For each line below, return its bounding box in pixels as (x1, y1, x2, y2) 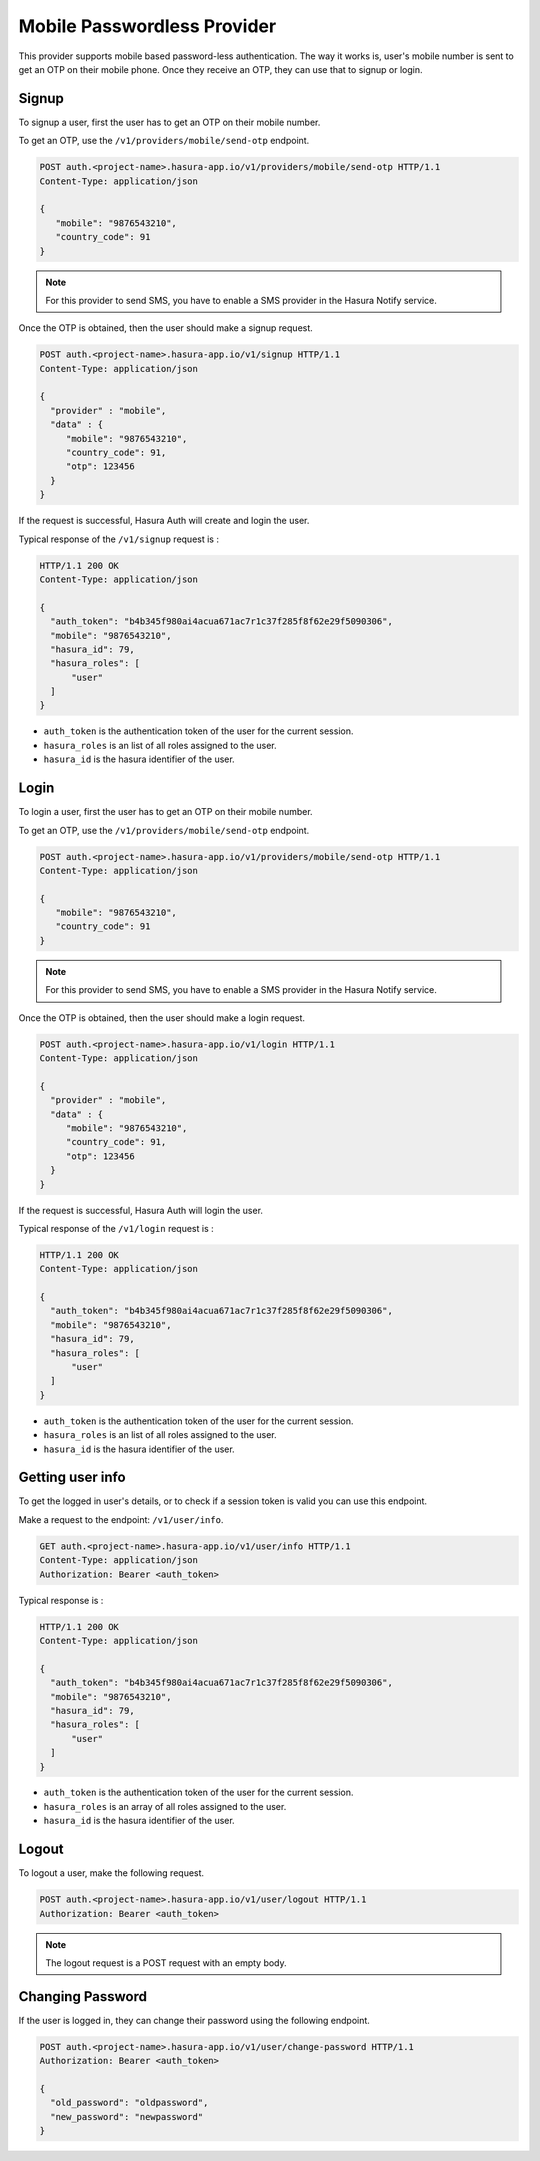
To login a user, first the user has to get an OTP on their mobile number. (18, 806, 314, 818)
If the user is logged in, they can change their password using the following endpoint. (18, 2014, 370, 2026)
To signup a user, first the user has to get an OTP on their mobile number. (18, 116, 321, 128)
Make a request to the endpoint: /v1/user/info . (18, 1513, 224, 1525)
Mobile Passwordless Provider (18, 15, 277, 37)
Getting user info (18, 1469, 126, 1486)
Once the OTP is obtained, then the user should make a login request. (18, 1011, 305, 1024)
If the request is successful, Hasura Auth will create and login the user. (18, 515, 310, 527)
